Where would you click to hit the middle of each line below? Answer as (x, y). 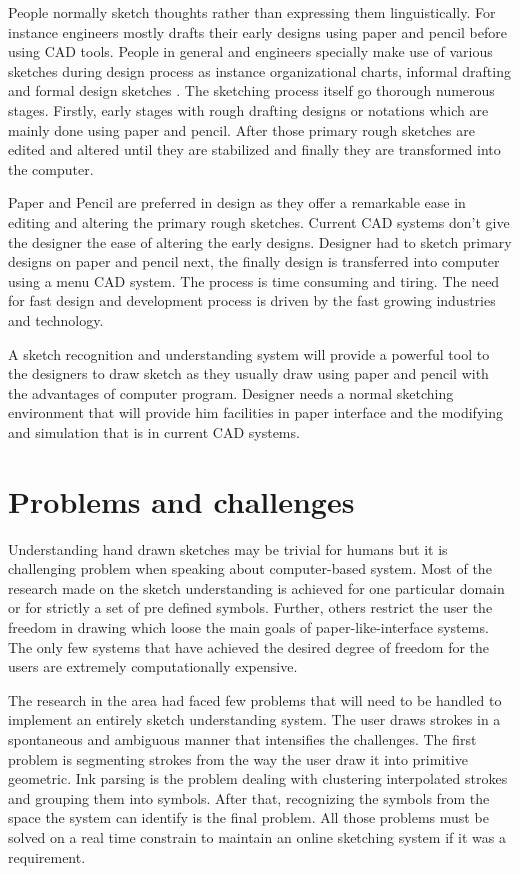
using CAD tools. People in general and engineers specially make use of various (250, 51)
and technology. (56, 319)
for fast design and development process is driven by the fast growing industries (252, 300)
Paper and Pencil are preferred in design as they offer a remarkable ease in (237, 202)
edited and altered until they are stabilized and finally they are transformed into (254, 149)
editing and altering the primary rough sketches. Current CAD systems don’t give (259, 221)
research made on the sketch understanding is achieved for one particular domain (256, 587)
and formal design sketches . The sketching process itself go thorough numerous (251, 90)
